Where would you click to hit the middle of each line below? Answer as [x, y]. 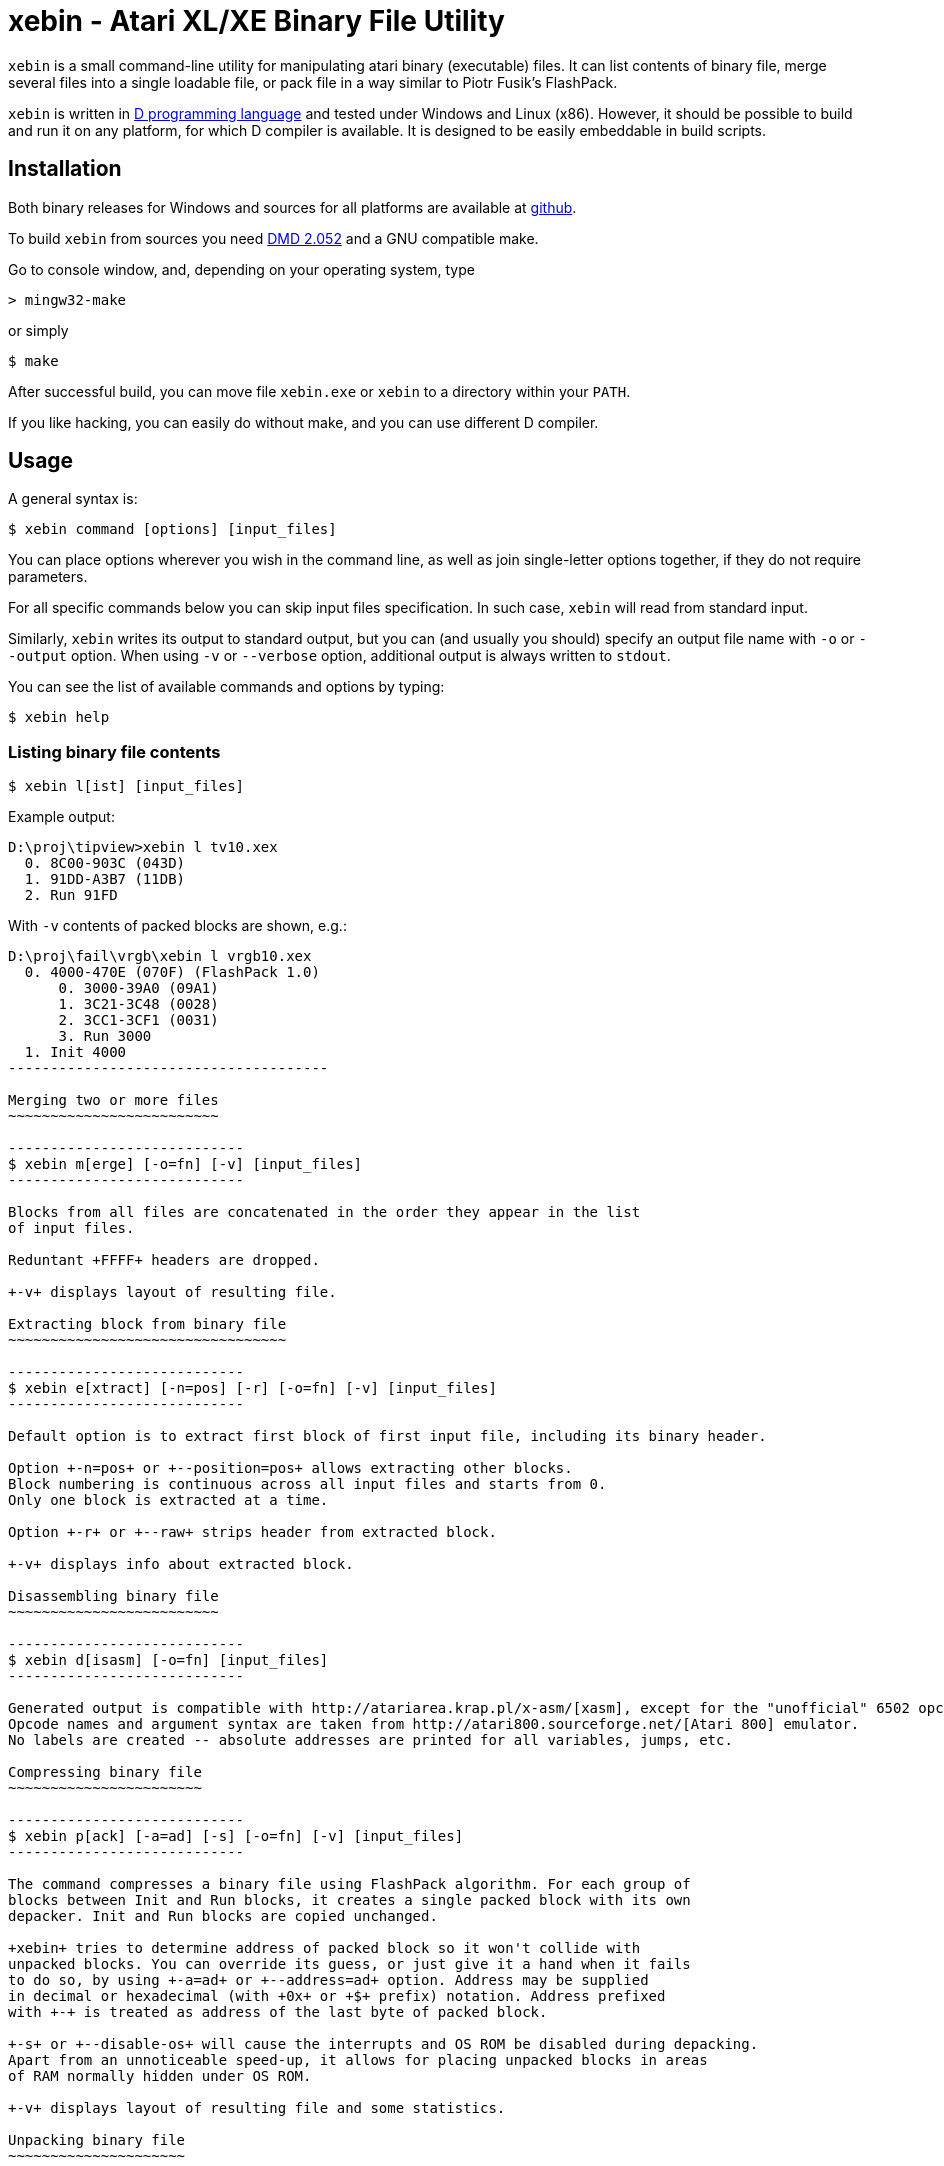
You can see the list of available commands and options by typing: [226, 687]
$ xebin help [59, 717]
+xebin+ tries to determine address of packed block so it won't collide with [324, 1948]
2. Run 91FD [71, 895]
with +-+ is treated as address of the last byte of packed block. [278, 2012]
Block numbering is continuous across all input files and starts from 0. [307, 1484]
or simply [38, 330]
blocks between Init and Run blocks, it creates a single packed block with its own [349, 1900]
